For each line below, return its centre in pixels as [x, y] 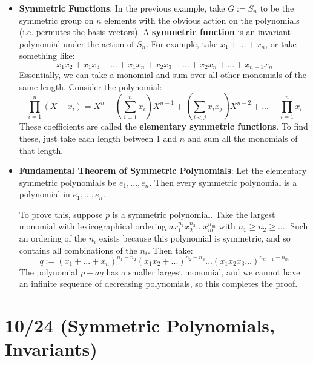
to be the [277, 8]
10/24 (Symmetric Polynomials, [140, 325]
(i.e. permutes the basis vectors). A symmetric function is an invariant [155, 32]
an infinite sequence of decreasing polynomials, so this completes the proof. [158, 284]
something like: [47, 55]
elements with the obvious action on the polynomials [202, 20]
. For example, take [182, 43]
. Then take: [170, 250]
